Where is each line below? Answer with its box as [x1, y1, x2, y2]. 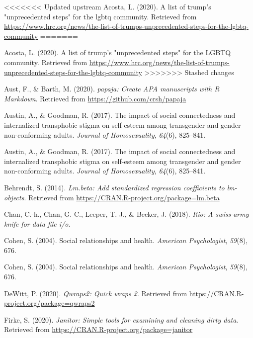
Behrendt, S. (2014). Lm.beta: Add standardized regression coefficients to [4, 182, 225, 192]
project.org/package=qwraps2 [4, 298, 95, 308]
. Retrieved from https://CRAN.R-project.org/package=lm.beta [24, 192, 220, 202]
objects [4, 192, 24, 202]
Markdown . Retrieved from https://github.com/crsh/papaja [4, 93, 186, 103]
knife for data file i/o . [4, 218, 71, 229]
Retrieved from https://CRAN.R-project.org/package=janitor [4, 324, 193, 335]
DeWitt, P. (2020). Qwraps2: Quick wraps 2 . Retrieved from [4, 288, 187, 298]
